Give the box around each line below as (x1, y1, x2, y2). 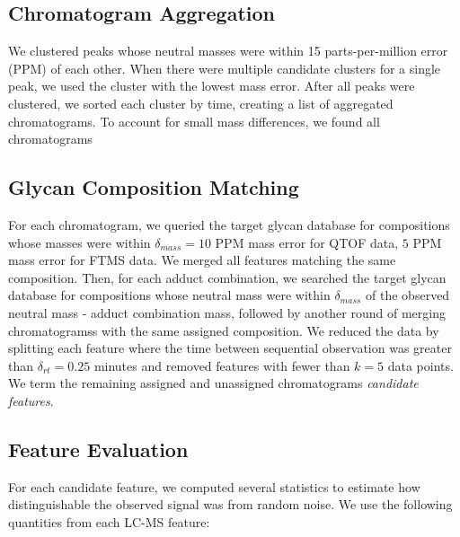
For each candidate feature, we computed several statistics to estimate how (8, 477, 420, 496)
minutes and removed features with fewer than (93, 356, 350, 374)
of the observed (366, 286, 450, 304)
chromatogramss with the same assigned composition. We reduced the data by (8, 321, 439, 339)
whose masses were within (8, 233, 151, 251)
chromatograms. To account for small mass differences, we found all (8, 111, 380, 130)
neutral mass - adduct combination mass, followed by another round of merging (8, 303, 446, 321)
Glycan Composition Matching (8, 173, 299, 201)
